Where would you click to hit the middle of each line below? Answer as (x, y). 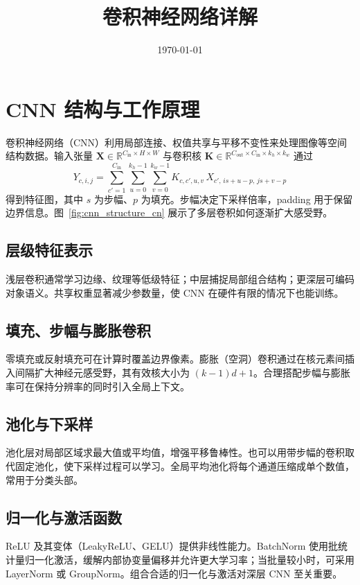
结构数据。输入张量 (49, 156)
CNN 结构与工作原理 (103, 108)
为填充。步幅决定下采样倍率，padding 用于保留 (247, 199)
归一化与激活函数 (64, 517)
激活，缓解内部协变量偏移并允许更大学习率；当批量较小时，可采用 (204, 559)
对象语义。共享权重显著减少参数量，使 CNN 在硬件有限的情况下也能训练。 (175, 292)
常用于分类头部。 (44, 479)
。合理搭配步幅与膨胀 (301, 372)
